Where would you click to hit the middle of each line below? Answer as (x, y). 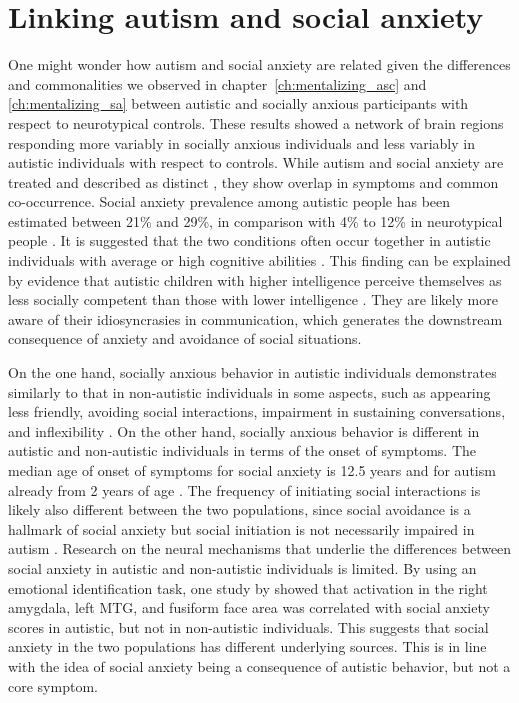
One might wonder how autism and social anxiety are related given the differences (259, 64)
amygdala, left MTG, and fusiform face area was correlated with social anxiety (249, 607)
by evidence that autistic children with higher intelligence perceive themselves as (255, 279)
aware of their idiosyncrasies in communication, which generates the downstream (255, 318)
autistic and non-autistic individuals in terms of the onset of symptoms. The (242, 450)
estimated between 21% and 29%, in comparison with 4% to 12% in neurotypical (255, 220)
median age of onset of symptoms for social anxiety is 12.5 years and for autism (252, 470)
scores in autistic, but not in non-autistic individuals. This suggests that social (248, 626)
